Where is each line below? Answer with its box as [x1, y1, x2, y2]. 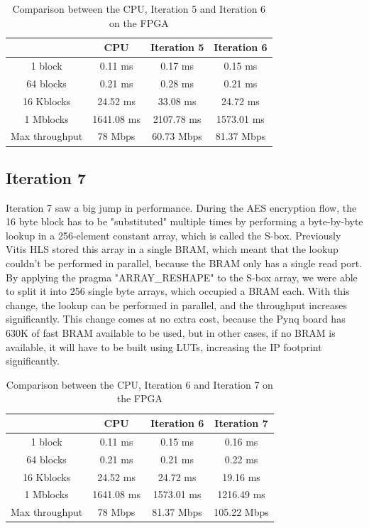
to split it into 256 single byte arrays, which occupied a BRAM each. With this [6, 284, 350, 298]
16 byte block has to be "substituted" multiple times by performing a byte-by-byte [6, 214, 363, 229]
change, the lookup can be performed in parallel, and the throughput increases [6, 297, 348, 312]
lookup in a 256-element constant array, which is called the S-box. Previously [6, 227, 341, 242]
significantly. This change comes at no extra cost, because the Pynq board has [6, 311, 346, 326]
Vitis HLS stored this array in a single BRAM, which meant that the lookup [6, 242, 338, 257]
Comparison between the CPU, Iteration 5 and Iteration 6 [12, 1, 266, 16]
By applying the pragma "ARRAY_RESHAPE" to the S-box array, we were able [6, 269, 358, 284]
